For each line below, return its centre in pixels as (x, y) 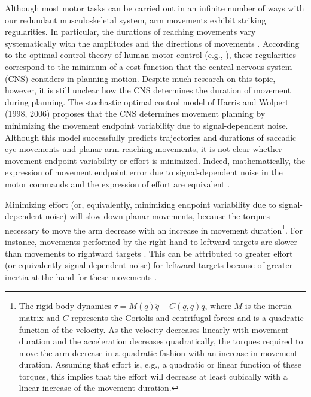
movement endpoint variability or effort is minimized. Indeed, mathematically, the (155, 160)
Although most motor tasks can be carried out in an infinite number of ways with (155, 8)
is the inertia (268, 306)
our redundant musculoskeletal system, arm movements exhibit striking (135, 19)
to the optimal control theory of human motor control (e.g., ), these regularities (150, 55)
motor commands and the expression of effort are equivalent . (118, 184)
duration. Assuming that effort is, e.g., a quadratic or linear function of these (160, 364)
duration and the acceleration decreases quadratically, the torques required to (161, 341)
